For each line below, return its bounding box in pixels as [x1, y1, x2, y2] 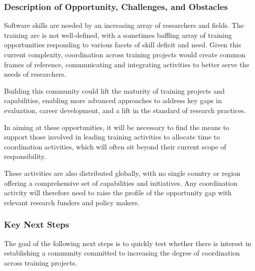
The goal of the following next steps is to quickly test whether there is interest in [4, 238, 252, 248]
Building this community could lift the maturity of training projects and [4, 85, 225, 96]
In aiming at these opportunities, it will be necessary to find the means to [4, 122, 230, 132]
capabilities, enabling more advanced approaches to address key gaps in [4, 95, 222, 106]
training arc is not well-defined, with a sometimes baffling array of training [4, 29, 232, 40]
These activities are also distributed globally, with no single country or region [4, 167, 241, 178]
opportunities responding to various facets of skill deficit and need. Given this [4, 39, 241, 50]
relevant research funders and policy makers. [4, 197, 139, 207]
